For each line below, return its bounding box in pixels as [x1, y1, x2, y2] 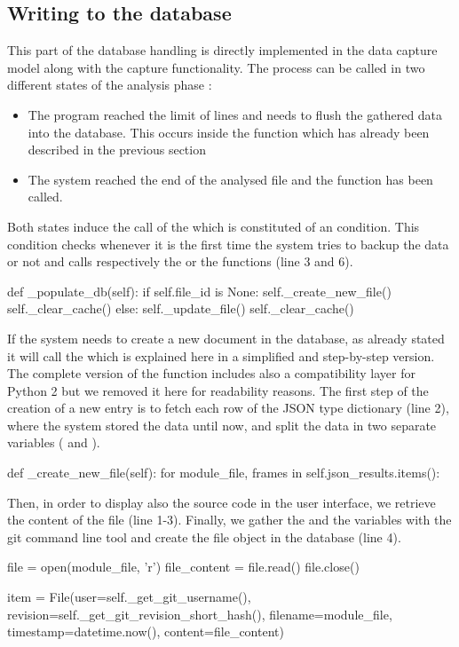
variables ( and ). [7, 433, 100, 452]
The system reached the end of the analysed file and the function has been [28, 170, 433, 188]
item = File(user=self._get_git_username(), [7, 588, 251, 606]
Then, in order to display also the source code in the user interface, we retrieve [7, 493, 436, 511]
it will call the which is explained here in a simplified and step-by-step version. [7, 346, 435, 365]
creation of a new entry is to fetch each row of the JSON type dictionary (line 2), [7, 398, 449, 417]
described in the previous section [28, 140, 206, 159]
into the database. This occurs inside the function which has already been [28, 122, 430, 141]
